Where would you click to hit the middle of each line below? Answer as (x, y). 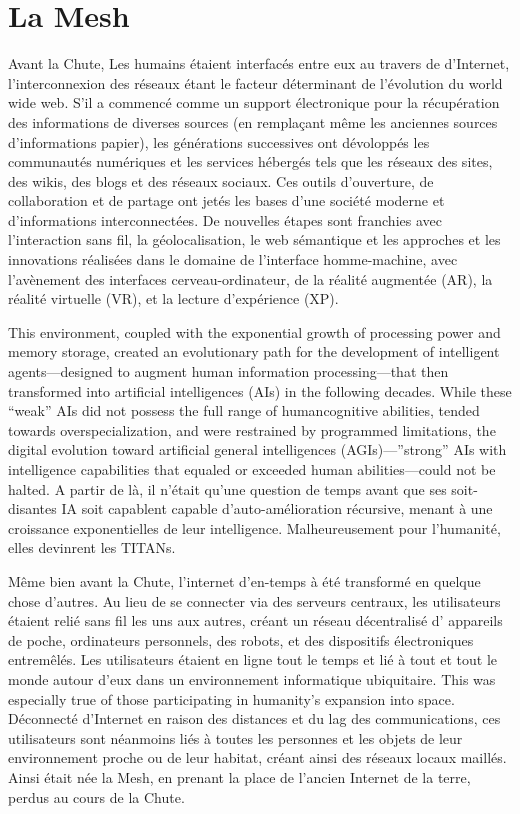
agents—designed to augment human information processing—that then (228, 371)
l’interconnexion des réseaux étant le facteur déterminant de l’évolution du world (255, 82)
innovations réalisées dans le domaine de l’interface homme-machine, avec (233, 259)
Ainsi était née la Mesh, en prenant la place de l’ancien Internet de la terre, (239, 776)
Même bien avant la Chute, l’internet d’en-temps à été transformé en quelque (244, 580)
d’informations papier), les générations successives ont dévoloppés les (219, 141)
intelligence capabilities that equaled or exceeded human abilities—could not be (252, 469)
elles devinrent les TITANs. (92, 547)
